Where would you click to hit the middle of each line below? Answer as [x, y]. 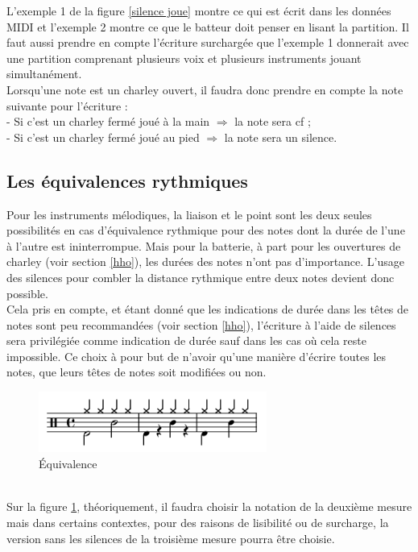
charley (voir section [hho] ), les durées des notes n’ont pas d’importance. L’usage [206, 261]
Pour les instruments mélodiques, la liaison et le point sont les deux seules [189, 214]
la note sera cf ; [273, 121]
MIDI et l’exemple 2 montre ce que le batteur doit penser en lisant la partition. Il [208, 26]
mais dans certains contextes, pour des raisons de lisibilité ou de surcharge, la [198, 523]
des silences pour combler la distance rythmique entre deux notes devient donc [201, 277]
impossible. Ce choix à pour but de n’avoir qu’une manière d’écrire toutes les [197, 356]
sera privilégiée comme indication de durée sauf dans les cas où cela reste [186, 340]
